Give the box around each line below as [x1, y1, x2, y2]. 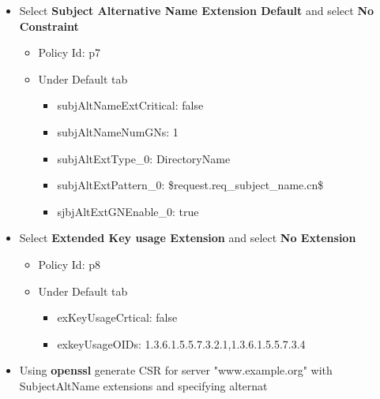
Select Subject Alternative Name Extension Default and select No [19, 2, 374, 18]
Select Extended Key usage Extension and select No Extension [19, 229, 356, 246]
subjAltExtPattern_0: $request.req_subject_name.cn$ [57, 177, 324, 193]
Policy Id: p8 [38, 255, 100, 272]
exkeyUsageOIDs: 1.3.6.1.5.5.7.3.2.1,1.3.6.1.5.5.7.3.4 [57, 335, 306, 352]
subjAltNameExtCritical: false [57, 97, 204, 114]
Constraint [19, 17, 79, 34]
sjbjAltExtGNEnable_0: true [57, 203, 199, 219]
